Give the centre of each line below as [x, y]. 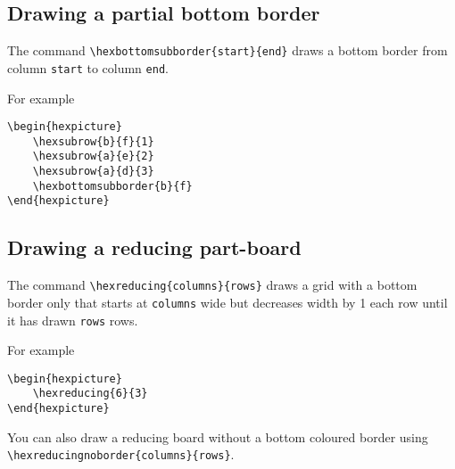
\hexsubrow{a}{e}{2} [93, 156]
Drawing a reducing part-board [154, 247]
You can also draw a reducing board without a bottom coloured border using [218, 436]
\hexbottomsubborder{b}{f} [112, 186]
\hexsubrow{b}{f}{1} [93, 141]
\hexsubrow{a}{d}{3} [93, 172]
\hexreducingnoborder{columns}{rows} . [121, 454]
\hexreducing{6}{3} [90, 394]
